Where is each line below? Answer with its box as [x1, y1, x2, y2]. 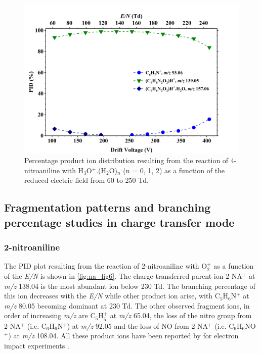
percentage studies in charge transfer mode [4, 214, 235, 230]
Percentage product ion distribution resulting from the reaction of [24, 155, 229, 166]
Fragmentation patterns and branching [4, 199, 211, 215]
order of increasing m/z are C [4, 310, 96, 321]
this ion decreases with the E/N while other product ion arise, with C [4, 290, 220, 301]
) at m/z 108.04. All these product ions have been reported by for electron [8, 330, 239, 341]
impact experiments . [4, 340, 69, 350]
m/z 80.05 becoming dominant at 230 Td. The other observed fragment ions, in [4, 300, 250, 311]
